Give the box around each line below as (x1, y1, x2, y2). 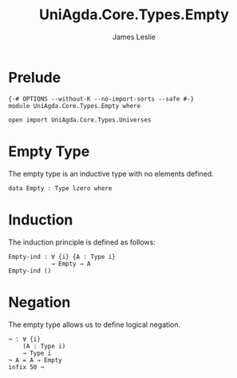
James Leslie (112, 32, 156, 42)
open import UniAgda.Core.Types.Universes (8, 116, 152, 124)
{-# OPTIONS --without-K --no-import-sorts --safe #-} (8, 94, 195, 103)
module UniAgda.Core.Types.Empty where (8, 101, 141, 109)
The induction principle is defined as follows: (8, 237, 156, 247)
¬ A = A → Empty (8, 356, 62, 364)
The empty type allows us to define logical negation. (8, 320, 181, 329)
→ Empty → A (50, 260, 91, 268)
